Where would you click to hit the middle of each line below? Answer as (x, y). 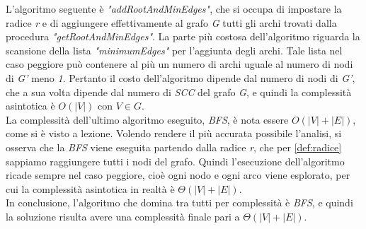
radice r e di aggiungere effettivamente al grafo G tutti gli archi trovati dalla (171, 22)
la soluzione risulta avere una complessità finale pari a (123, 216)
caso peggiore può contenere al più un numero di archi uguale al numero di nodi (179, 64)
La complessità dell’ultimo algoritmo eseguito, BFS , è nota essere (147, 119)
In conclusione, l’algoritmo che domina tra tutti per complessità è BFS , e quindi (179, 202)
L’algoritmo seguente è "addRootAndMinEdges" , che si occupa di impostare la (174, 8)
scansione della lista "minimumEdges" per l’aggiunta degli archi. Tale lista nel (174, 50)
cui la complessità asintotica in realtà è (90, 188)
